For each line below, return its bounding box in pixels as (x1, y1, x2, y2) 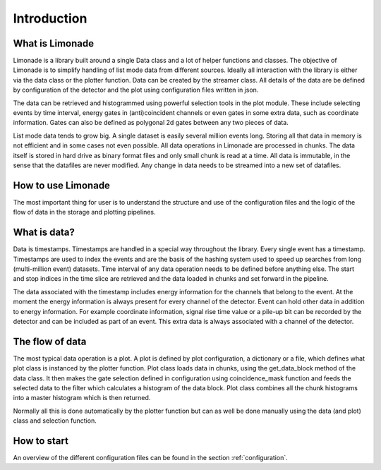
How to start (13, 435, 68, 447)
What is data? (13, 227, 75, 239)
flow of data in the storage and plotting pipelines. (13, 208, 156, 217)
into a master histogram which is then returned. (13, 394, 151, 402)
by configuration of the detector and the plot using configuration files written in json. (13, 85, 259, 95)
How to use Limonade (13, 179, 111, 191)
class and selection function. (13, 416, 97, 425)
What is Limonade (13, 37, 95, 49)
